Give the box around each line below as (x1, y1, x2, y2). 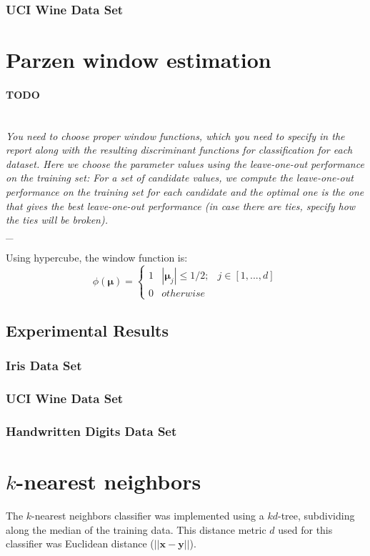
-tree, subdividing (277, 507, 355, 522)
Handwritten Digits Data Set (6, 422, 177, 440)
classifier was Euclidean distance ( (6, 536, 154, 551)
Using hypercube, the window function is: (6, 250, 188, 265)
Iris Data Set (6, 357, 82, 374)
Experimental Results (6, 319, 169, 341)
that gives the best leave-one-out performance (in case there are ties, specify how (6, 198, 356, 213)
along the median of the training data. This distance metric (6, 522, 266, 537)
